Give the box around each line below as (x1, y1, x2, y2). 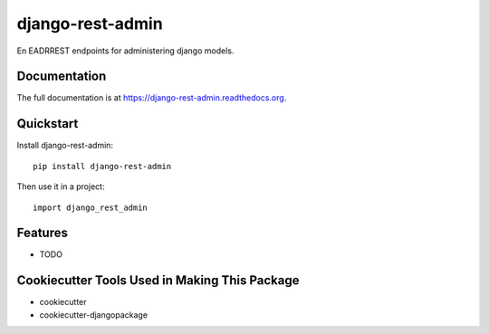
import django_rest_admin (33, 202, 149, 213)
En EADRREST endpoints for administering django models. (16, 45, 235, 56)
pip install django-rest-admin (33, 161, 172, 171)
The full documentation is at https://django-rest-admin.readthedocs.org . (16, 92, 287, 103)
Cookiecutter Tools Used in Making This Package (16, 272, 300, 289)
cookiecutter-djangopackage (39, 309, 149, 320)
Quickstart (16, 116, 79, 131)
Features (16, 225, 68, 241)
